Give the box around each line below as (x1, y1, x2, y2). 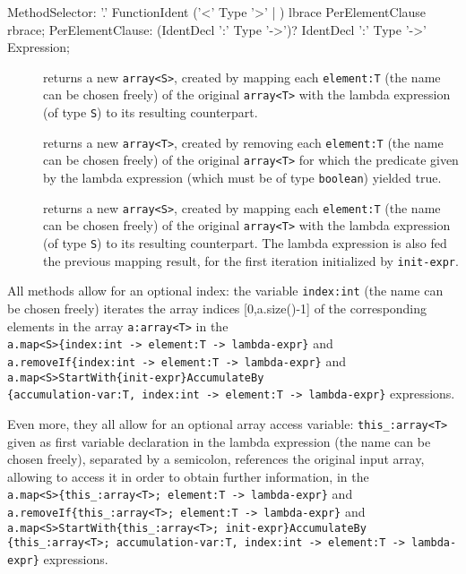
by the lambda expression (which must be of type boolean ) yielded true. (43, 168, 442, 187)
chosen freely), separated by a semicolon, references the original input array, (7, 450, 425, 468)
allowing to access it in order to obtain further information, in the (7, 467, 369, 485)
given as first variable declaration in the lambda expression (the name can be (7, 432, 431, 450)
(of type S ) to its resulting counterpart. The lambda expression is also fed (43, 234, 447, 253)
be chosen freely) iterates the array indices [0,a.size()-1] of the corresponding (7, 299, 427, 317)
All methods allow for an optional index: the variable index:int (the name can (7, 281, 444, 300)
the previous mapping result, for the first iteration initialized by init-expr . (43, 251, 459, 270)
